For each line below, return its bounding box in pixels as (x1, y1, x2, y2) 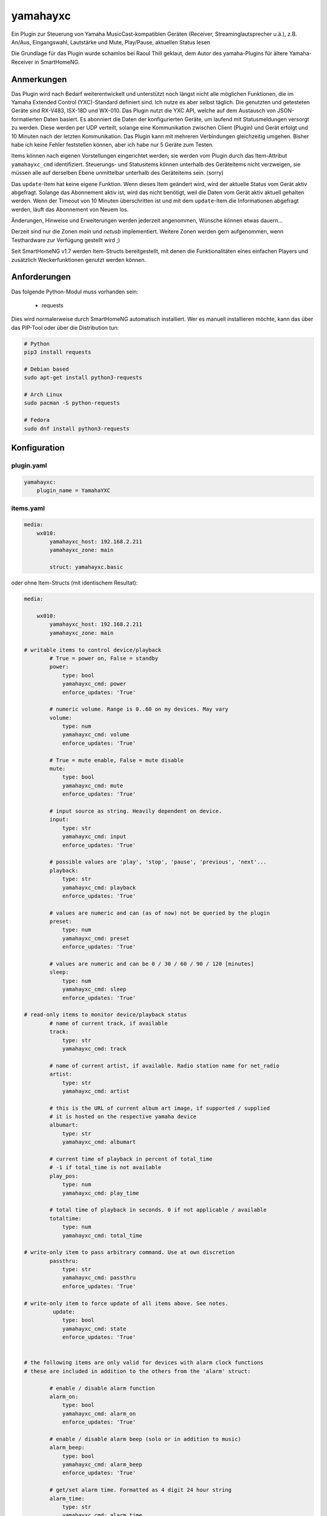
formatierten (11, 115, 42, 122)
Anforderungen (11, 272, 71, 282)
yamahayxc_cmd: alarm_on (62, 1410, 136, 1417)
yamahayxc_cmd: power (62, 680, 127, 688)
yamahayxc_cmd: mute (62, 782, 124, 789)
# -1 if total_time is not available (49, 1164, 162, 1171)
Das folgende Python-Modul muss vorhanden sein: (11, 288, 139, 295)
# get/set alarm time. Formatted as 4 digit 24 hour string (49, 1486, 232, 1494)
